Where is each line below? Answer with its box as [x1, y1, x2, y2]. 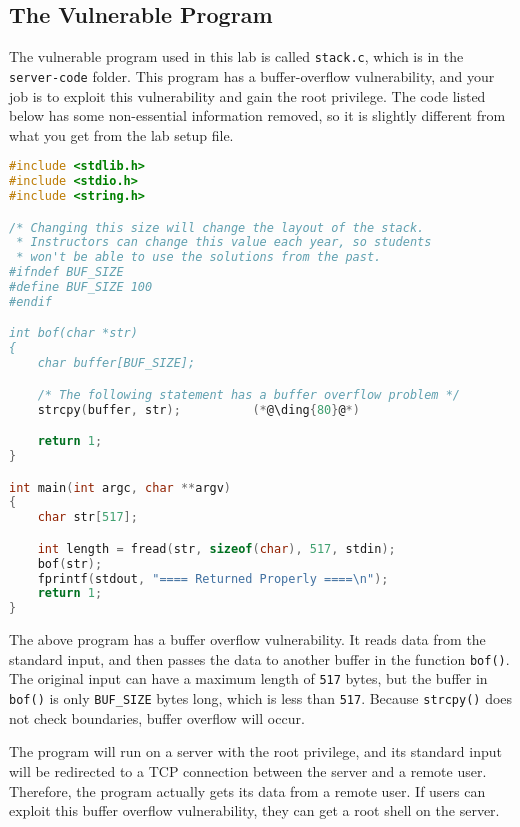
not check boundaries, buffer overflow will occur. [9, 707, 305, 728]
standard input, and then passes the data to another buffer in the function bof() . [9, 648, 510, 669]
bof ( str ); [37, 556, 103, 571]
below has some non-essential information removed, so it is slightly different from [9, 105, 506, 126]
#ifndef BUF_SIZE [9, 265, 124, 280]
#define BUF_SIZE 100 [9, 280, 153, 295]
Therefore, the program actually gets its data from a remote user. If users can [9, 780, 486, 801]
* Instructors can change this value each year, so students [16, 235, 432, 250]
